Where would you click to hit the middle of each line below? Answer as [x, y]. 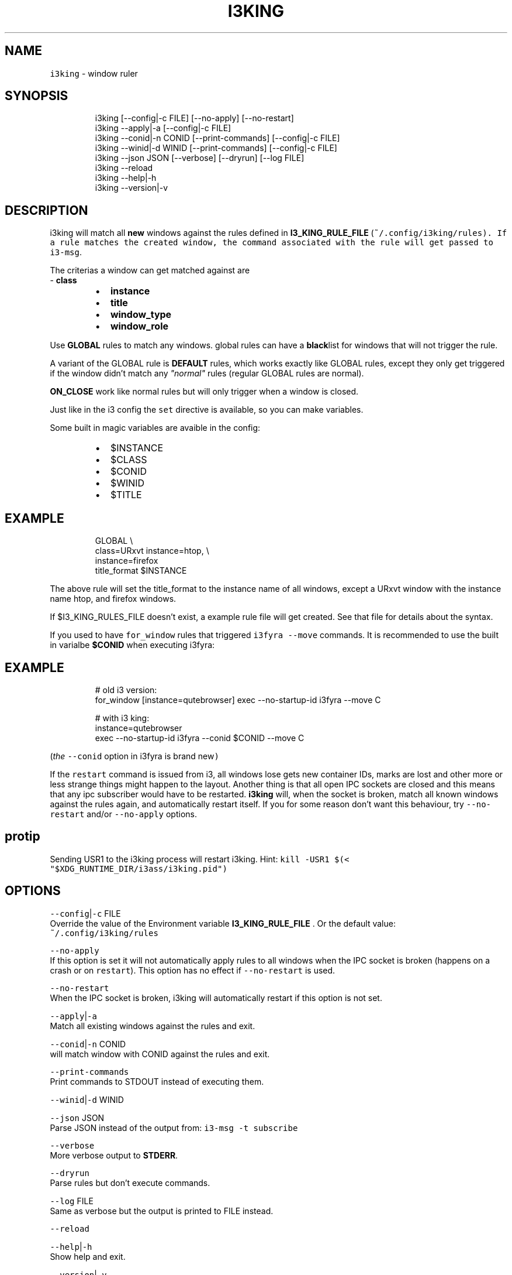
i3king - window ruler [94, 73]
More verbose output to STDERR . [114, 1155]
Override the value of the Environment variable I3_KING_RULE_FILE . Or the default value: [223, 923]
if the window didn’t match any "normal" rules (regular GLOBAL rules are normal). [207, 373]
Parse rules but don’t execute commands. [130, 1183]
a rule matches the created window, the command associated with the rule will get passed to [271, 243]
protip [23, 837]
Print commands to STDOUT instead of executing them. [157, 1081]
